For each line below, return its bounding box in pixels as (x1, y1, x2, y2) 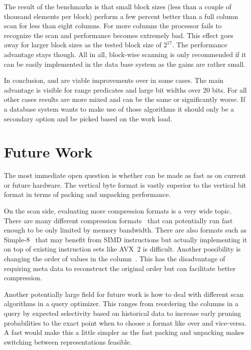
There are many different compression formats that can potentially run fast (4, 215, 233, 225)
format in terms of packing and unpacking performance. (4, 189, 171, 199)
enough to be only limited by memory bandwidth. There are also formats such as (4, 225, 247, 235)
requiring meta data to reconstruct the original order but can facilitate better (4, 263, 236, 273)
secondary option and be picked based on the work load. (4, 113, 172, 123)
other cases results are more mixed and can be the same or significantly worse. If (4, 94, 246, 104)
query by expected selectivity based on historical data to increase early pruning (4, 308, 241, 318)
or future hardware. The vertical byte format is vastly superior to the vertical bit (4, 179, 247, 190)
